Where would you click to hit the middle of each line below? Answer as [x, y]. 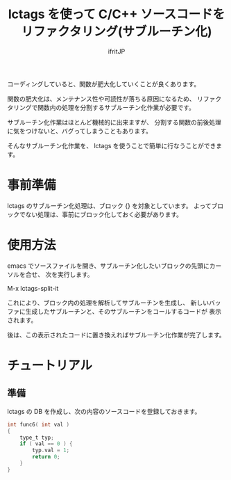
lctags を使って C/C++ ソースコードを [117, 14]
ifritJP [117, 51]
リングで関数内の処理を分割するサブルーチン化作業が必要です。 [104, 107]
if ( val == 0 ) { [46, 444]
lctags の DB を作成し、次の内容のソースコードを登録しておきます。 [104, 411]
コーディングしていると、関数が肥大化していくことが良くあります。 [104, 83]
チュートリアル [50, 365]
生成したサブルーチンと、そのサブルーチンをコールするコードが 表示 [123, 311]
